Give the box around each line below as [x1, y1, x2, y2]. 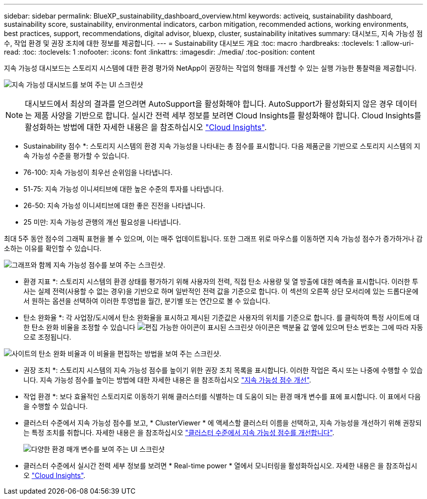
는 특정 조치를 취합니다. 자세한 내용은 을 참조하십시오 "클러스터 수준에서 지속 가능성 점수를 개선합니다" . [23, 428, 334, 437]
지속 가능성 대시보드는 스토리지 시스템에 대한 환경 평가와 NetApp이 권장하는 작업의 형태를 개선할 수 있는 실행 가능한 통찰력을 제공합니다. [4, 64, 417, 72]
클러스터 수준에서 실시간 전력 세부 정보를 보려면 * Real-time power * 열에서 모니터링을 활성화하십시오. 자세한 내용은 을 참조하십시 [23, 461, 417, 470]
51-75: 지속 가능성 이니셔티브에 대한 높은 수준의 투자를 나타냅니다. [23, 185, 224, 193]
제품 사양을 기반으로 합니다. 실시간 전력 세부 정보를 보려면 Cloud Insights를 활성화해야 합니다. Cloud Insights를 [34, 111, 422, 120]
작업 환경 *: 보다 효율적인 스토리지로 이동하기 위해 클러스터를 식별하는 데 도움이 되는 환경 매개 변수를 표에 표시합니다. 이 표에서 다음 [23, 392, 421, 401]
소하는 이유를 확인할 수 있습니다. [4, 244, 102, 252]
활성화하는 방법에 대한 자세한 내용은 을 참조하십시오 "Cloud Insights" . [25, 122, 267, 132]
